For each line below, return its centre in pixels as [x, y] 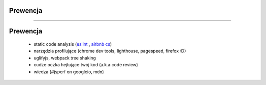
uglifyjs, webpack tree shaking [65, 58]
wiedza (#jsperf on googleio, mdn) [69, 72]
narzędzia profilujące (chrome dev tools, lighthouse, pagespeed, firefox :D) [110, 51]
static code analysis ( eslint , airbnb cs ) [73, 44]
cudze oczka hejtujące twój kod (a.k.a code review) [86, 65]
